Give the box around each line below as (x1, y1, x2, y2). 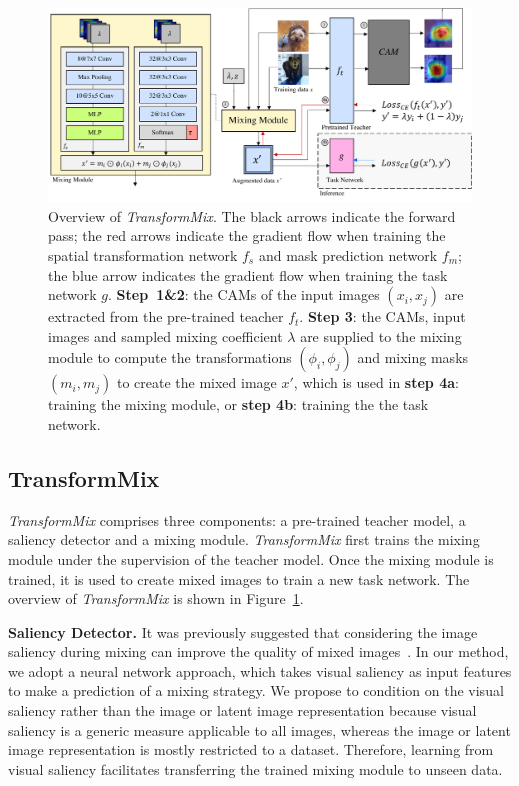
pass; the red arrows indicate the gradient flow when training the (48, 225, 446, 246)
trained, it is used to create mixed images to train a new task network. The (8, 568, 470, 589)
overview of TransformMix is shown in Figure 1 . (8, 588, 304, 609)
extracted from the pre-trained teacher (48, 306, 284, 327)
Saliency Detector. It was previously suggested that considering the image (8, 621, 478, 642)
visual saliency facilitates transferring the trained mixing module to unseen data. (8, 758, 503, 779)
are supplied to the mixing (300, 325, 462, 346)
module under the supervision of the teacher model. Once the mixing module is (8, 548, 494, 569)
